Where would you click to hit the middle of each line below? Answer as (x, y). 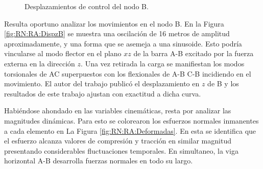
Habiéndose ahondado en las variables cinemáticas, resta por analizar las (118, 111)
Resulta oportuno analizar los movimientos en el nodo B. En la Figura (114, 23)
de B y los (223, 83)
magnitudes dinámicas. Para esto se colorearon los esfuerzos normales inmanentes (131, 120)
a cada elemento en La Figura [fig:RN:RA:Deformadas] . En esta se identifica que (130, 130)
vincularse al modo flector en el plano (63, 53)
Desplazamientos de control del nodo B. (87, 6)
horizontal (20, 161)
